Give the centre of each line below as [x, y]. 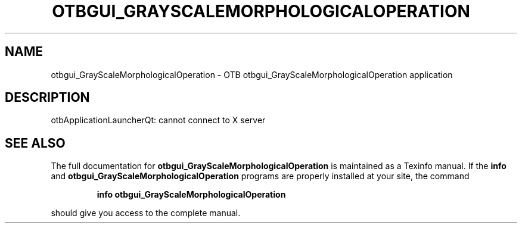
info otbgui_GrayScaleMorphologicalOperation [191, 195]
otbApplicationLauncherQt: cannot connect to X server [158, 120]
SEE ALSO [35, 143]
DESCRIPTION [47, 98]
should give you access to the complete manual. [146, 213]
